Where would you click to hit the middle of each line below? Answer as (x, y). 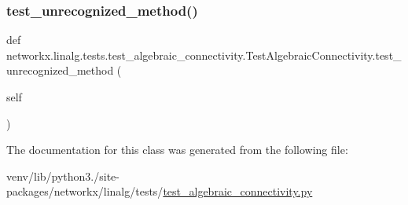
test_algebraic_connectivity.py (238, 191)
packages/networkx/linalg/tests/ (85, 191)
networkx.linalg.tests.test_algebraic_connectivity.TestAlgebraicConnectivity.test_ (204, 55)
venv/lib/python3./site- (63, 176)
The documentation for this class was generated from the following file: (177, 150)
